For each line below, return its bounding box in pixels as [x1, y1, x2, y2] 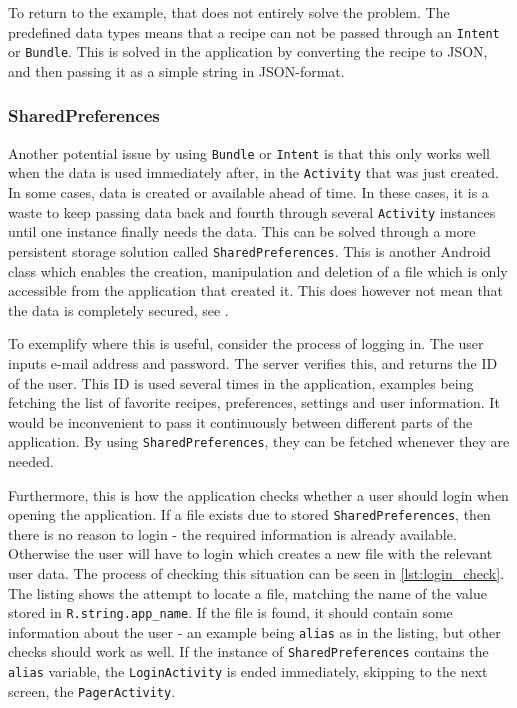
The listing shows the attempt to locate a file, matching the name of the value [8, 582, 487, 603]
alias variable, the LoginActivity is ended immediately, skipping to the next [8, 661, 488, 682]
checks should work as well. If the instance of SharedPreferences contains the [8, 641, 489, 662]
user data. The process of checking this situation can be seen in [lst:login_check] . [8, 562, 505, 583]
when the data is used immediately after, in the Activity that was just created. [8, 162, 499, 183]
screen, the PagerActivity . [8, 680, 176, 701]
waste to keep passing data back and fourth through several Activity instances [8, 201, 496, 222]
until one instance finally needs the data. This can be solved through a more [8, 221, 476, 242]
